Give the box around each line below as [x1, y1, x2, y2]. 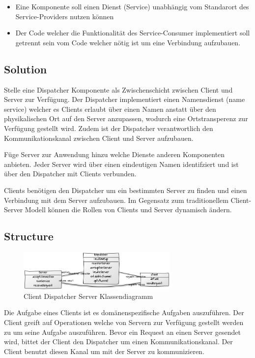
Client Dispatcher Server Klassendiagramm [24, 291, 153, 301]
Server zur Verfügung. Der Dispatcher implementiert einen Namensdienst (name [4, 94, 245, 104]
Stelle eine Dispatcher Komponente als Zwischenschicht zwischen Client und [4, 84, 233, 95]
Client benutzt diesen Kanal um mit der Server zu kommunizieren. [4, 346, 204, 356]
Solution [4, 61, 47, 76]
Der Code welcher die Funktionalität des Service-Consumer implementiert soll [15, 28, 250, 38]
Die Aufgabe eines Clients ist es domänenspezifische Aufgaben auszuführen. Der [4, 307, 244, 318]
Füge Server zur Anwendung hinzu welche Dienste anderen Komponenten [4, 149, 225, 160]
